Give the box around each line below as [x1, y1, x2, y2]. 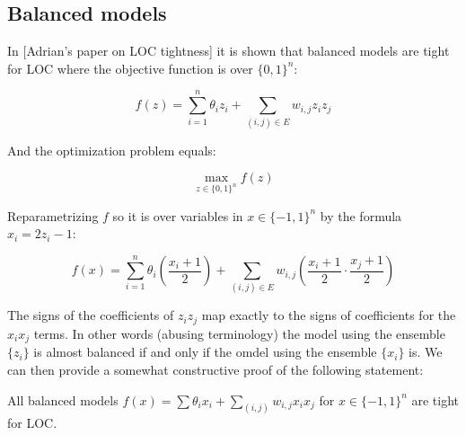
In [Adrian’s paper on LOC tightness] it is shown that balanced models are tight [7, 41, 450, 60]
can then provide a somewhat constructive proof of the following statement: [7, 360, 424, 378]
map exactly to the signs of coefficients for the [201, 306, 456, 324]
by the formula [320, 206, 402, 225]
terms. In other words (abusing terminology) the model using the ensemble [33, 324, 445, 342]
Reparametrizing [7, 206, 99, 225]
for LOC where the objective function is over [7, 58, 253, 77]
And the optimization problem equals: [7, 140, 216, 159]
